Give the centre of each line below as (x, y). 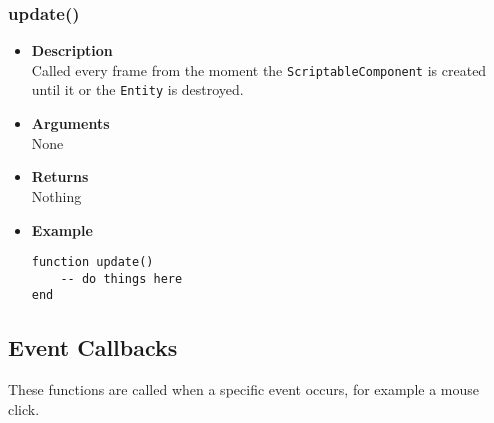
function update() (92, 262)
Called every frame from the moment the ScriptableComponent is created (259, 69)
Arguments (70, 123)
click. (24, 408)
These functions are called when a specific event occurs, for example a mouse (243, 389)
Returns (60, 176)
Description (72, 50)
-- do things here (121, 278)
